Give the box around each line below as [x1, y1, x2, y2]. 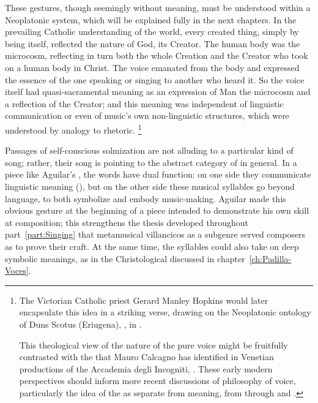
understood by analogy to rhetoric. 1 [5, 121, 142, 136]
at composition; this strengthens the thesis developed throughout [5, 216, 249, 228]
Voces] [5, 264, 29, 277]
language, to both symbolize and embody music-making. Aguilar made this [5, 192, 286, 205]
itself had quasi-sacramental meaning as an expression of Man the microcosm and [5, 85, 311, 98]
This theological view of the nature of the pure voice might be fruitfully [19, 338, 288, 351]
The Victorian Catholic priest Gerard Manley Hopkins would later [19, 293, 268, 306]
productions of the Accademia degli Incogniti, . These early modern [19, 362, 273, 375]
